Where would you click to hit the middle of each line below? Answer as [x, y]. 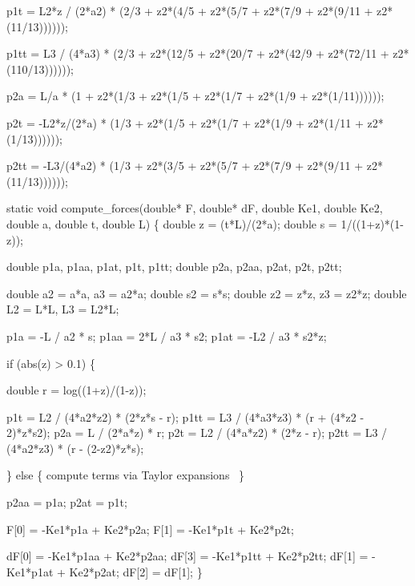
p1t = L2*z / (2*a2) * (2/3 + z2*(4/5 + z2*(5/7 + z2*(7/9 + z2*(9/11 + [190, 10]
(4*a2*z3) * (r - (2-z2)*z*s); [75, 448]
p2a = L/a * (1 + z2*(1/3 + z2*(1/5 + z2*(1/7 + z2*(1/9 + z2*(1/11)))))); [195, 96]
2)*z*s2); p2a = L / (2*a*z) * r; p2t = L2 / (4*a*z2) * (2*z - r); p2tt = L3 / [197, 432]
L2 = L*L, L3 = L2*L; [63, 309]
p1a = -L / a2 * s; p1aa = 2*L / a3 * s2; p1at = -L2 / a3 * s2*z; [167, 335]
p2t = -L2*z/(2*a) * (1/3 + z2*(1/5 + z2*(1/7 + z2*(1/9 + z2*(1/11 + [185, 122]
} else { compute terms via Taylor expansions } [126, 475]
